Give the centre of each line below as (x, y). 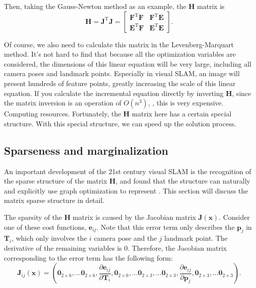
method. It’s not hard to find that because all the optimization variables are (120, 54)
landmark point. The (196, 238)
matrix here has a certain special (182, 114)
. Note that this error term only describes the (166, 227)
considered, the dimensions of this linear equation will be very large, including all (128, 63)
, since (241, 93)
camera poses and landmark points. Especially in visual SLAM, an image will (122, 73)
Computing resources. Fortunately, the (63, 114)
